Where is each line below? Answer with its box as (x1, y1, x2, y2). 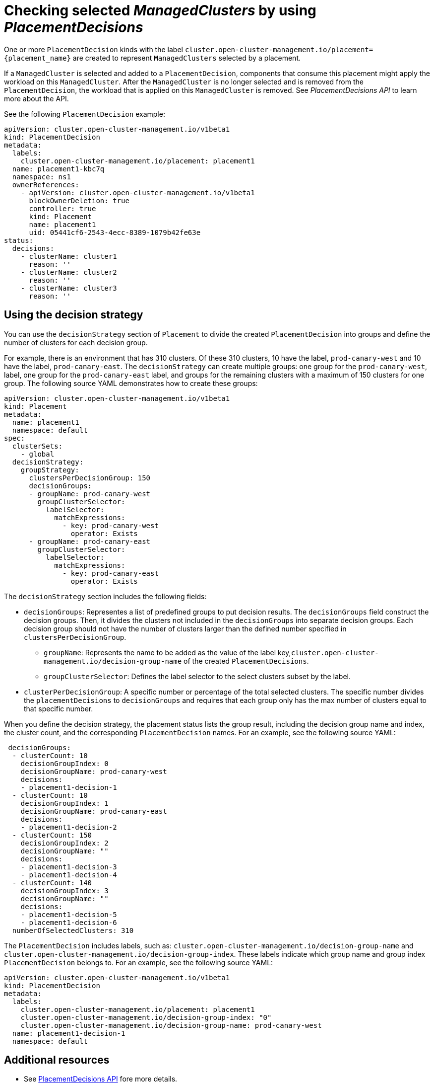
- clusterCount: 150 (12, 831, 92, 839)
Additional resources (4, 1054, 110, 1067)
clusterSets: (12, 442, 63, 450)
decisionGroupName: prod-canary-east (20, 807, 167, 815)
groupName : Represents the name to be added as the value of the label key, (44, 648, 291, 657)
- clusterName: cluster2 (20, 268, 117, 276)
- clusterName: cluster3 (20, 284, 117, 292)
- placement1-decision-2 (20, 823, 117, 831)
